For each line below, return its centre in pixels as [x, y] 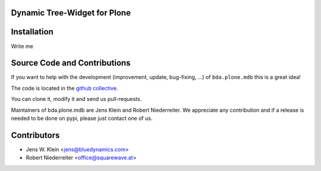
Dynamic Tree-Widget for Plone [71, 13]
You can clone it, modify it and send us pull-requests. [76, 99]
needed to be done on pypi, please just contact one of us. [82, 118]
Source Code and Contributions [71, 63]
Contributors [35, 135]
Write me [22, 46]
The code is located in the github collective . [64, 88]
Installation [32, 32]
